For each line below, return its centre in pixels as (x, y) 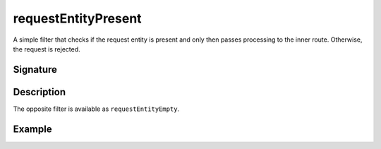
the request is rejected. (47, 49)
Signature (35, 70)
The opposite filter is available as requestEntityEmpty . (96, 109)
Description (40, 92)
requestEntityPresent (77, 18)
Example (32, 129)
